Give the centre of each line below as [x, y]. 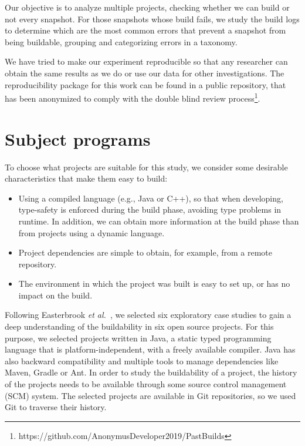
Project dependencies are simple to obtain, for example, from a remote [145, 252]
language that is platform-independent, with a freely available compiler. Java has [150, 349]
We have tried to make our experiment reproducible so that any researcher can [146, 61]
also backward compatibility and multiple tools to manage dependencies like [142, 361]
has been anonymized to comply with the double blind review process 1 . [133, 97]
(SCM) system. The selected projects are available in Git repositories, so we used [150, 395]
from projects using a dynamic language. [91, 232]
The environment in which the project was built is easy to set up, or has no [154, 284]
